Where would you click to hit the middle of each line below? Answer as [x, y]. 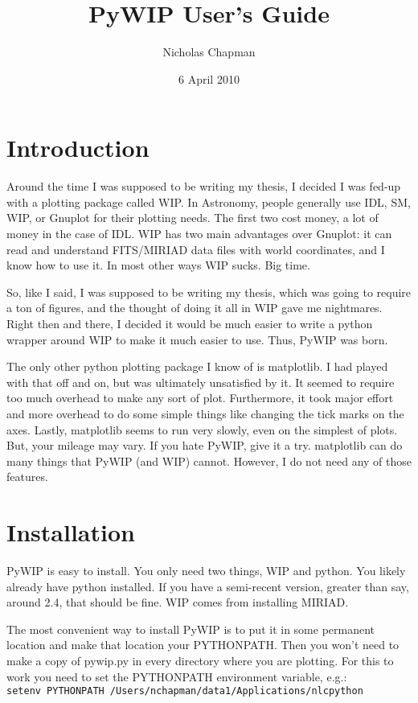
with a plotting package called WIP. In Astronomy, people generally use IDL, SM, [209, 201]
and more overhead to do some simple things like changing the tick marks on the [205, 413]
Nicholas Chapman [209, 52]
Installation [71, 532]
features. [27, 477]
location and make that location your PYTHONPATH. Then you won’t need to [203, 645]
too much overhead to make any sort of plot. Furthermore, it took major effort [200, 398]
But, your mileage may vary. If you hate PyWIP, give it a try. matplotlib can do [205, 445]
